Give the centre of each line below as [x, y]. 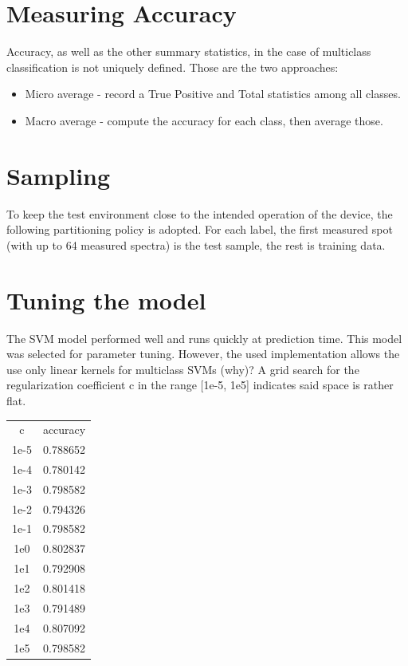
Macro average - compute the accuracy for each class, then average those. [204, 120]
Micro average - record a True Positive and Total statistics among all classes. [213, 94]
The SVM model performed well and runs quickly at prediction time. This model [204, 338]
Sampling [59, 175]
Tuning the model [106, 300]
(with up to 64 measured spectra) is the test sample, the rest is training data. [196, 244]
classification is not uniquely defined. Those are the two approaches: [173, 67]
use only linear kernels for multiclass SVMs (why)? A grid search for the [183, 369]
